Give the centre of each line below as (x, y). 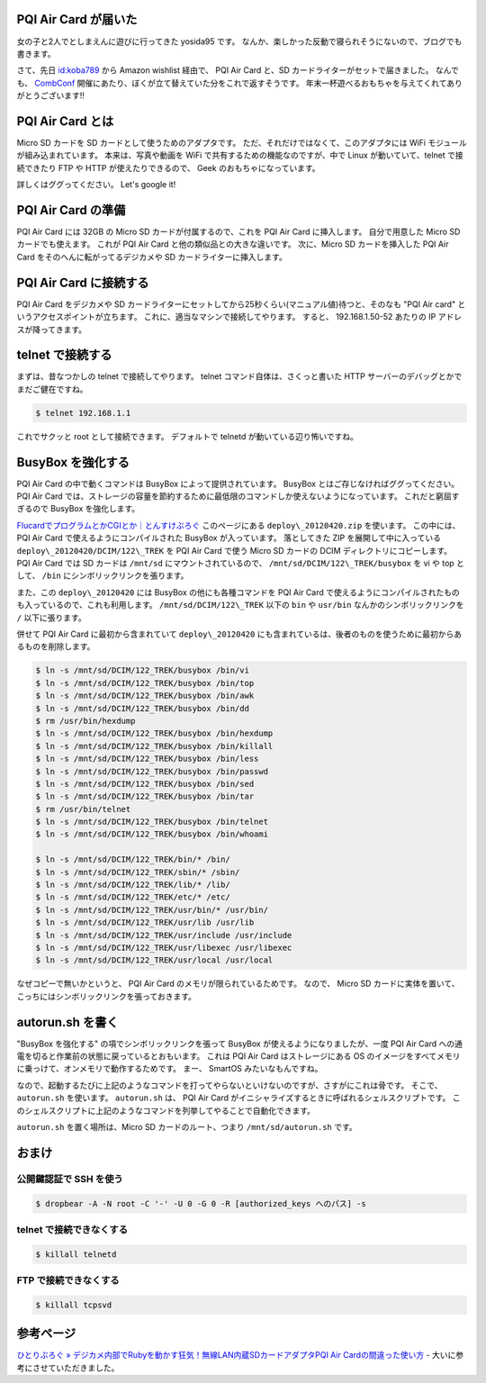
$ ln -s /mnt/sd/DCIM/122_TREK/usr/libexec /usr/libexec (164, 947)
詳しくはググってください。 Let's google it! (96, 185)
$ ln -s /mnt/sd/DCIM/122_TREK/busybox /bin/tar (145, 796)
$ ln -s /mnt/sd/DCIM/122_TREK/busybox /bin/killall (154, 746)
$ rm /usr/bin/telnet (83, 809)
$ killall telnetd (76, 1254)
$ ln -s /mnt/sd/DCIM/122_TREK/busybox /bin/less (147, 759)
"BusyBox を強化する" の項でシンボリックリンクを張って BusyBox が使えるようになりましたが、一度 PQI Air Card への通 (239, 1044)
